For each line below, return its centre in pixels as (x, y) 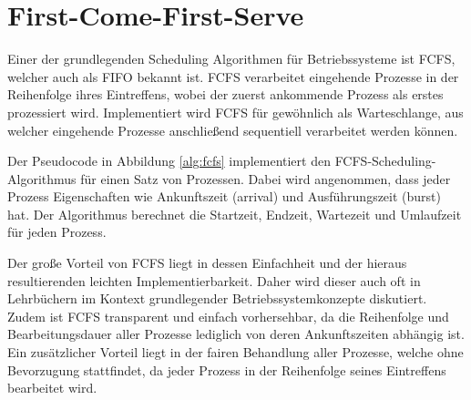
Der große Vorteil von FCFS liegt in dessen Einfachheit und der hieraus (207, 263)
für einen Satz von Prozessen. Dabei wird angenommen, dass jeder (266, 178)
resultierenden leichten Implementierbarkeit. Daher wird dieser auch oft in (214, 280)
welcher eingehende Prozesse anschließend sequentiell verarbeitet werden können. (233, 130)
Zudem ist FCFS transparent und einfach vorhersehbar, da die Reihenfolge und (228, 316)
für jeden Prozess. (57, 232)
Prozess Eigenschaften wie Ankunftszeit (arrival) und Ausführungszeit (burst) (224, 196)
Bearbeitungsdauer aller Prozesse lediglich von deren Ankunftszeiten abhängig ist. (236, 334)
